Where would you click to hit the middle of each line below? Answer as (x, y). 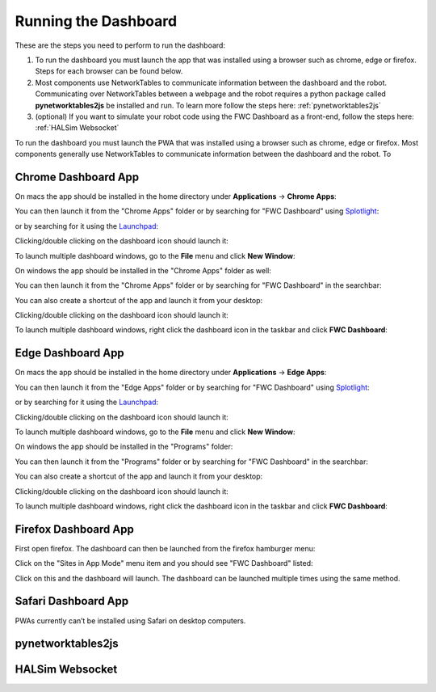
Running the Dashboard (96, 21)
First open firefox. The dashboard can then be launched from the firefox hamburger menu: (165, 548)
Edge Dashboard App (69, 353)
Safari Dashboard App (72, 601)
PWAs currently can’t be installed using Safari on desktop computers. (130, 620)
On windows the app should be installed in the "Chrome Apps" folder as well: (143, 270)
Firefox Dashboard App (75, 529)
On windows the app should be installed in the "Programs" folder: (124, 447)
